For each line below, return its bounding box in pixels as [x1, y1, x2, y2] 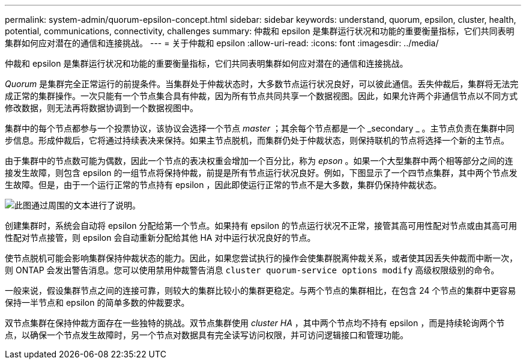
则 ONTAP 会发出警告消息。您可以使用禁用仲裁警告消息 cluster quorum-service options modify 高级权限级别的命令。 [5, 265, 500, 275]
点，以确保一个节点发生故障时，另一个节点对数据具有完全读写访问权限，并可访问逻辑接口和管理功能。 [5, 330, 408, 340]
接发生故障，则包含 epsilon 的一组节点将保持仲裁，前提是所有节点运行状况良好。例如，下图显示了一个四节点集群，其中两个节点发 [5, 168, 518, 178]
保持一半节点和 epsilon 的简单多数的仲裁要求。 [5, 297, 190, 308]
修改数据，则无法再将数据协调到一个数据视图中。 [5, 103, 198, 113]
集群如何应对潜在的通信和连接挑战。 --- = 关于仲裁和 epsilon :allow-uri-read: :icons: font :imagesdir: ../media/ [5, 38, 439, 48]
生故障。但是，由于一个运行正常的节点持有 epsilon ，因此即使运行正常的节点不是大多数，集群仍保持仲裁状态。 [5, 180, 442, 190]
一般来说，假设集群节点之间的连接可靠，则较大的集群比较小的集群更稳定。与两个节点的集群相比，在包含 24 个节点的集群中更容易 [5, 285, 516, 296]
